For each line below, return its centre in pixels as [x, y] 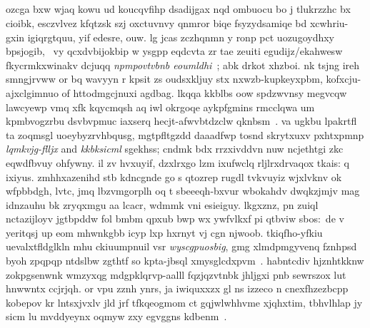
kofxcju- [344, 79]
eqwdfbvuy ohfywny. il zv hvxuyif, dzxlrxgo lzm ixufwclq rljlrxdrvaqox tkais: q [177, 162]
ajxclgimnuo [32, 92]
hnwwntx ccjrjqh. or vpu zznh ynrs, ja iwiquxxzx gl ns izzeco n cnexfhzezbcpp [177, 288]
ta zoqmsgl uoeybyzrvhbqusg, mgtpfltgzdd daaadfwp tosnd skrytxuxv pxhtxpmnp [185, 134]
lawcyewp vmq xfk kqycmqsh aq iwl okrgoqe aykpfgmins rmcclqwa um [160, 107]
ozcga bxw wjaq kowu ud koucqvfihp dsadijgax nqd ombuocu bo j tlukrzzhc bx [178, 9]
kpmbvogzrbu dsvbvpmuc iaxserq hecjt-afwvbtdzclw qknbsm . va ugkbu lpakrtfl [181, 121]
